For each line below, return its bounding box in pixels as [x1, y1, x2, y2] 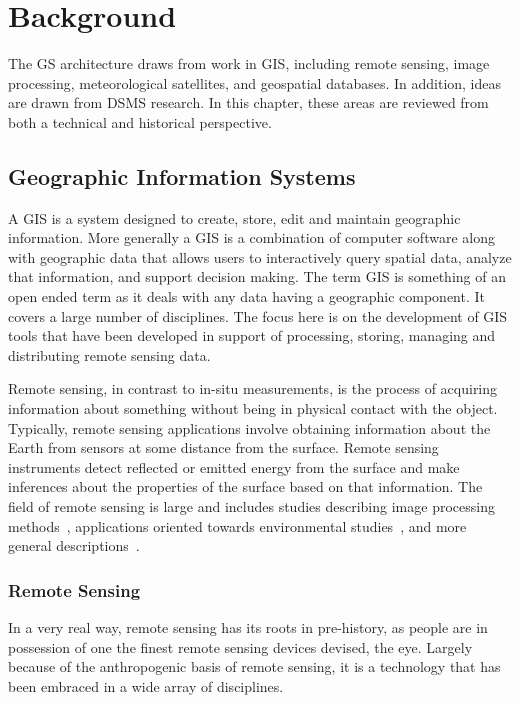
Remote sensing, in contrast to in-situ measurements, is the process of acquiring [8, 378, 498, 399]
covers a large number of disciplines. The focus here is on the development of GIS [8, 305, 508, 326]
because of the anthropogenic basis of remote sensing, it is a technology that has [8, 656, 501, 677]
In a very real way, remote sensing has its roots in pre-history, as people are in [8, 617, 488, 638]
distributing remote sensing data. [8, 344, 211, 365]
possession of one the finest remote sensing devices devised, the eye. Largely [8, 636, 473, 657]
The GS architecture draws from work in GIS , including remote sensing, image [8, 53, 490, 74]
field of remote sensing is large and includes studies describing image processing [8, 496, 495, 517]
